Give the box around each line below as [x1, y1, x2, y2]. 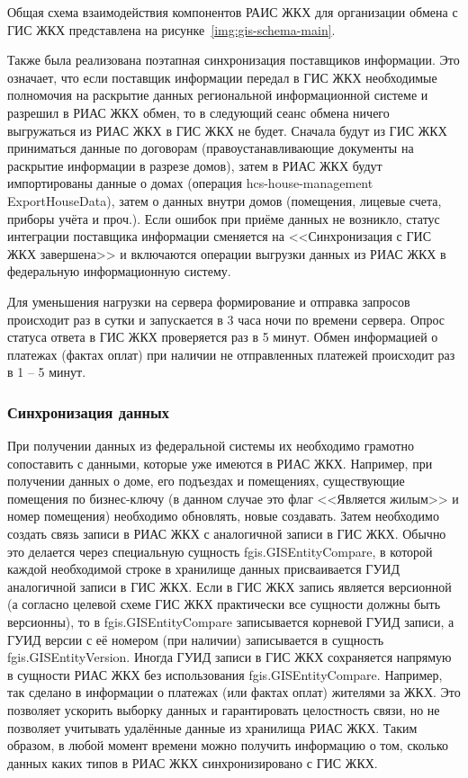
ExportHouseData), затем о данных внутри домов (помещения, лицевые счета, [7, 191, 442, 210]
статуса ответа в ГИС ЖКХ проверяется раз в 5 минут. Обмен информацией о [7, 327, 438, 346]
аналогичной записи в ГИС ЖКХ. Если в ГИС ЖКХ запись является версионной [7, 577, 452, 595]
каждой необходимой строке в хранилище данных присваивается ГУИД [7, 559, 400, 578]
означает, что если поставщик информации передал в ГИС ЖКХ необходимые [7, 67, 437, 86]
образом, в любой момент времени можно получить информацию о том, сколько [7, 736, 448, 755]
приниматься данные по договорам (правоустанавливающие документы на [7, 139, 414, 157]
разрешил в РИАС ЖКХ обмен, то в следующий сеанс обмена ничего [7, 103, 390, 121]
